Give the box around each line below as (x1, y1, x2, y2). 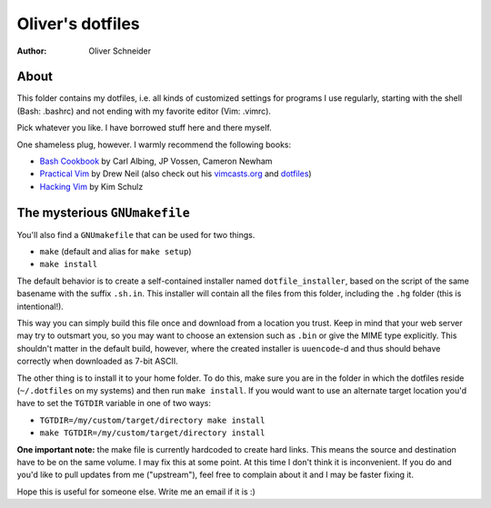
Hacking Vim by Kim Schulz (39, 181, 144, 192)
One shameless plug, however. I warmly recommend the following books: (16, 139, 291, 150)
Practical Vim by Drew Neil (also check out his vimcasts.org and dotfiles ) (39, 168, 313, 179)
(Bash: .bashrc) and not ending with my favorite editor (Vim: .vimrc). (16, 105, 272, 116)
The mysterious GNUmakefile (16, 204, 190, 220)
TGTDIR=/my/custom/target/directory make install (39, 414, 266, 425)
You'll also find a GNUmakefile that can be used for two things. (16, 229, 256, 240)
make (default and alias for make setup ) (39, 246, 192, 257)
